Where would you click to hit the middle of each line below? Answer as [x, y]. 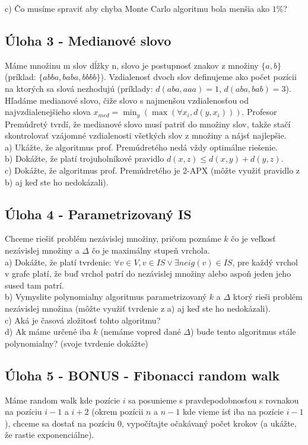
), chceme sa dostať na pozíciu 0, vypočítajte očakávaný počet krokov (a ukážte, [151, 423]
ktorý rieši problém [268, 297]
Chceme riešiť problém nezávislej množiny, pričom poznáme [113, 238]
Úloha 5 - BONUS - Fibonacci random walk [142, 375]
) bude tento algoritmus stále [243, 332]
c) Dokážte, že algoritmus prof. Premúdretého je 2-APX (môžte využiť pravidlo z [153, 170]
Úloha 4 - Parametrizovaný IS [98, 214]
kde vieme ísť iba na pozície [233, 412]
